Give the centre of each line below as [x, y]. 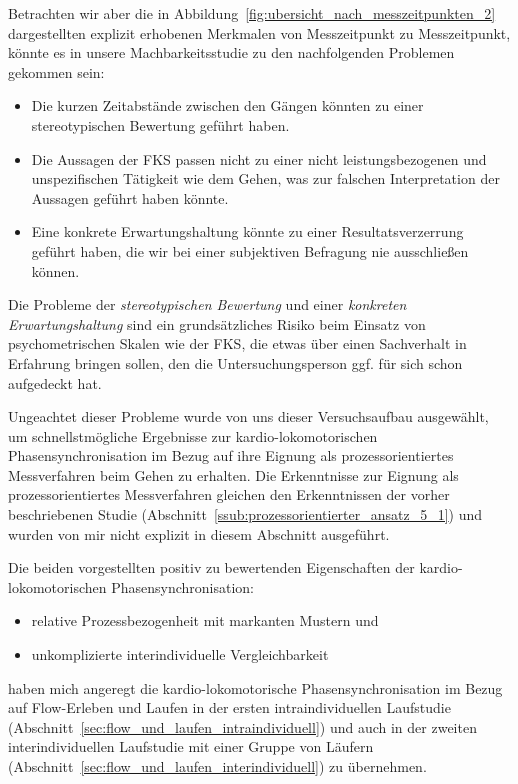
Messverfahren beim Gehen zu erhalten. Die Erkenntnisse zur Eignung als [233, 474]
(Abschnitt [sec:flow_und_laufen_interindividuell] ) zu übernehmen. [217, 766]
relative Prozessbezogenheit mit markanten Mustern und [205, 620]
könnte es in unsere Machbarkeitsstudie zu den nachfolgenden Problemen [231, 52]
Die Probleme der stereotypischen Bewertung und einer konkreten [207, 304]
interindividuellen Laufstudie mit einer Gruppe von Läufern [191, 746]
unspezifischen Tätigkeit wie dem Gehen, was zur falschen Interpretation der [265, 178]
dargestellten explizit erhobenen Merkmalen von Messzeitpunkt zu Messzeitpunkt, [259, 32]
